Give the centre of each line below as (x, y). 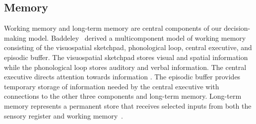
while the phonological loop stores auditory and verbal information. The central (125, 67)
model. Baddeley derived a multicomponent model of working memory (137, 37)
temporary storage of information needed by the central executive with (112, 86)
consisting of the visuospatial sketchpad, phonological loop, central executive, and (128, 47)
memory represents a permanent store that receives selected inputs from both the (128, 105)
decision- (237, 28)
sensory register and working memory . (64, 115)
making (15, 37)
